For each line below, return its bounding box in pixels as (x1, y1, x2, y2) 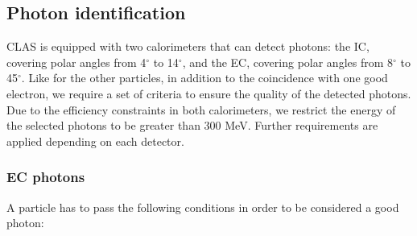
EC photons (6, 167, 85, 187)
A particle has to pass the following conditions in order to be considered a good (6, 198, 399, 215)
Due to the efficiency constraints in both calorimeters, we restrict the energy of (6, 101, 396, 118)
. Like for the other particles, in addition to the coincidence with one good (21, 69, 388, 86)
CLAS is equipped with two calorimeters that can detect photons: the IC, (6, 38, 370, 55)
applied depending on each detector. (6, 132, 184, 149)
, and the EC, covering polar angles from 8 (182, 53, 394, 70)
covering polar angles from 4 (6, 53, 147, 70)
